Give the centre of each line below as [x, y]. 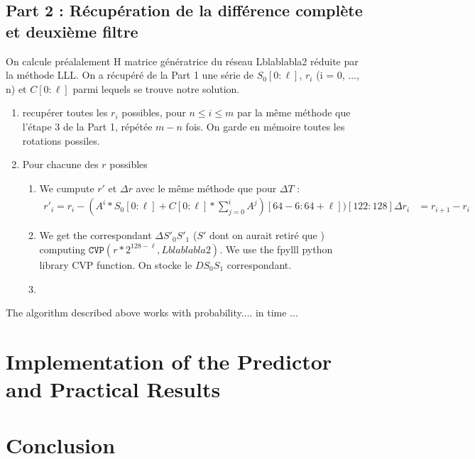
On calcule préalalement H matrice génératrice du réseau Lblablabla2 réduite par [182, 61]
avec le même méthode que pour [206, 188]
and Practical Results [113, 389]
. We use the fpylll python [276, 249]
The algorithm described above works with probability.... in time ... [152, 313]
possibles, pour [154, 112]
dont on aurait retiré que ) [267, 235]
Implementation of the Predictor [169, 361]
